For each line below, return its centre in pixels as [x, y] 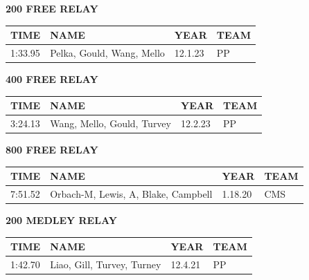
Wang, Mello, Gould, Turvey [111, 123]
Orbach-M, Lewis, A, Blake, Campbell [131, 194]
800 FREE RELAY [52, 150]
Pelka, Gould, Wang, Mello [107, 52]
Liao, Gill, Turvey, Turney [106, 264]
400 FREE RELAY [52, 79]
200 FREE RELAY [52, 8]
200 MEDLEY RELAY [61, 220]
